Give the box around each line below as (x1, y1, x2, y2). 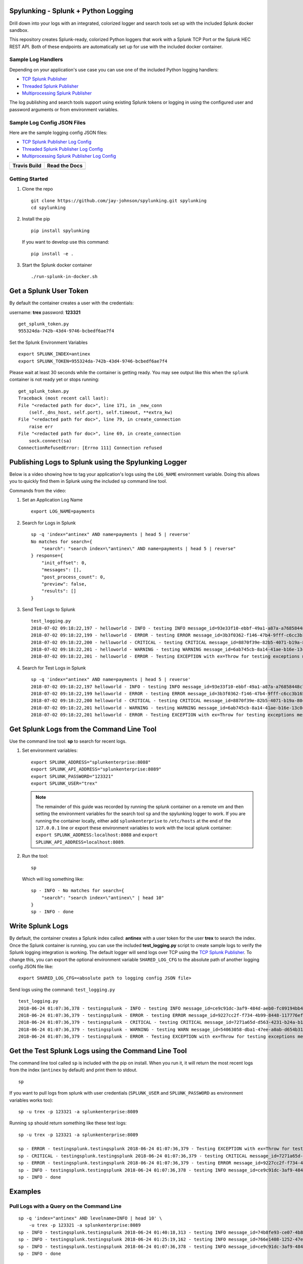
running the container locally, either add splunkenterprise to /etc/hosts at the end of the (35, 818, 231, 824)
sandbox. (9, 27, 29, 33)
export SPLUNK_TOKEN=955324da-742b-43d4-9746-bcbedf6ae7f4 (18, 358, 168, 364)
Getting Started (9, 175, 48, 182)
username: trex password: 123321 (9, 309, 81, 315)
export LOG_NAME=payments (31, 509, 95, 514)
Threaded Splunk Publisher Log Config (22, 146, 103, 152)
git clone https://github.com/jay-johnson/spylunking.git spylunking (31, 198, 207, 203)
